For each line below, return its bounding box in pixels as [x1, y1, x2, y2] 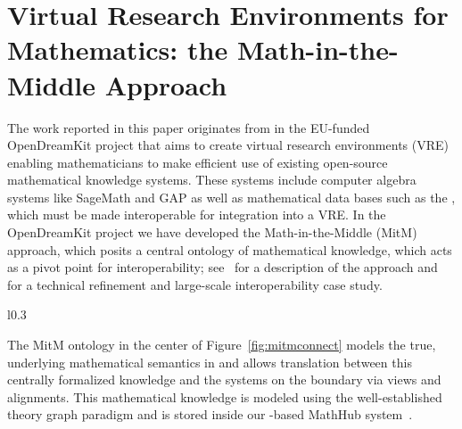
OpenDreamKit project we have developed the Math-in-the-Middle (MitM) [7, 223, 417, 242]
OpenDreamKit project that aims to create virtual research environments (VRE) [7, 136, 449, 154]
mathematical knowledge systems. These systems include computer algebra [7, 170, 417, 189]
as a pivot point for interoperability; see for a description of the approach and [7, 258, 438, 276]
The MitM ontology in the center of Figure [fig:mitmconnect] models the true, [7, 335, 436, 354]
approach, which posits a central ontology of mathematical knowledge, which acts [7, 240, 452, 259]
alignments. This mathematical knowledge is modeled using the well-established [7, 387, 442, 406]
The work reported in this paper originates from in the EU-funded [7, 118, 370, 136]
